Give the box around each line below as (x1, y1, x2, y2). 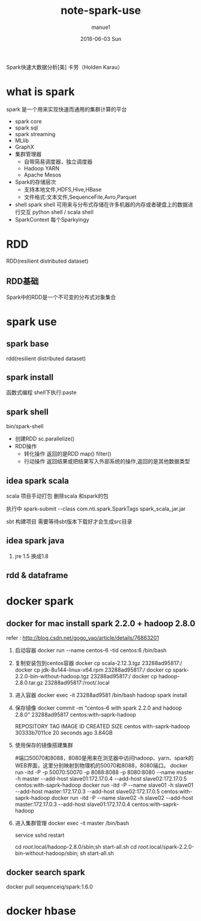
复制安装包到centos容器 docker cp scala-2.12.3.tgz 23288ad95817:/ (14, 660, 182, 667)
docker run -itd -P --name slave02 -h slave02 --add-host (51, 795, 194, 802)
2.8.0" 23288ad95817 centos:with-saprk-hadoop (14, 711, 136, 719)
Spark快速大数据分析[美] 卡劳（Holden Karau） (6, 63, 123, 70)
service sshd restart (14, 832, 65, 839)
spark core (14, 117, 42, 125)
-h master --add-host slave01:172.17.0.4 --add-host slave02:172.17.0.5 (14, 775, 187, 782)
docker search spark (6, 867, 85, 877)
